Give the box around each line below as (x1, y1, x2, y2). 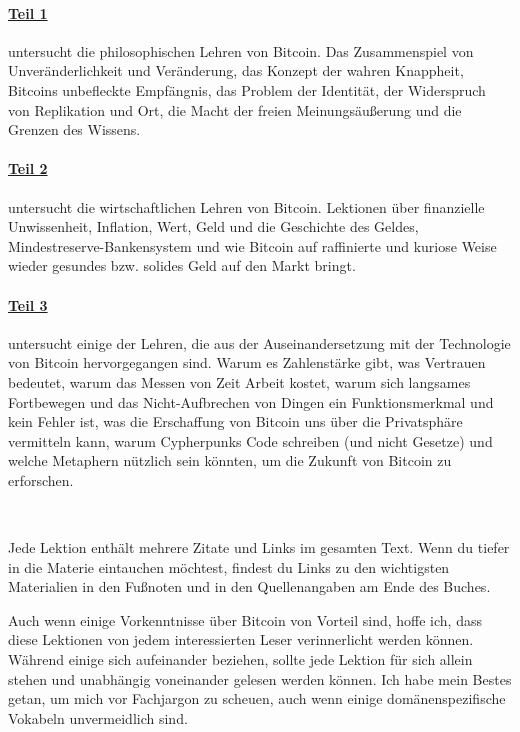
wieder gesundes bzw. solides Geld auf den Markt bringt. (8, 255, 356, 276)
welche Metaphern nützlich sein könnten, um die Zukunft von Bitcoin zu (8, 450, 452, 471)
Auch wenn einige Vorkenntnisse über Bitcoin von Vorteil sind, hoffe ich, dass (8, 609, 482, 630)
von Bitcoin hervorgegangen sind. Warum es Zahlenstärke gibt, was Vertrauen (8, 352, 486, 373)
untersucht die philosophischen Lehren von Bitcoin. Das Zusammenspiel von (8, 40, 474, 61)
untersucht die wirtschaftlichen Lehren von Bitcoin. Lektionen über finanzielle (8, 196, 485, 217)
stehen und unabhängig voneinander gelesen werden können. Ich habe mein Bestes (8, 668, 512, 689)
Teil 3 (8, 294, 48, 315)
